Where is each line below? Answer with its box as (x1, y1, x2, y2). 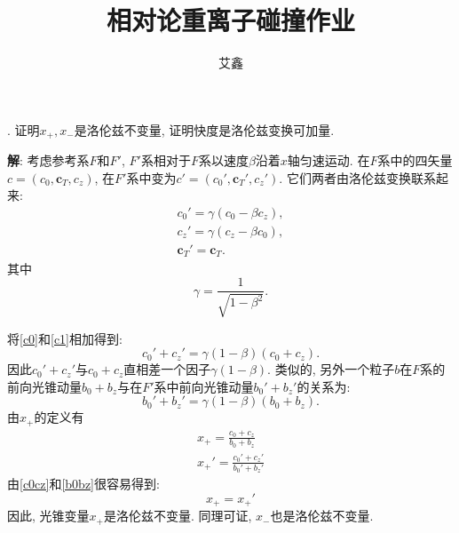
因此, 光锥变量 (7, 506, 90, 525)
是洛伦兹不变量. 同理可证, (103, 506, 252, 525)
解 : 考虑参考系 (7, 151, 90, 170)
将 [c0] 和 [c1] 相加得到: (7, 329, 123, 347)
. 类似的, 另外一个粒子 (267, 360, 395, 378)
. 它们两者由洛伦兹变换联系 (279, 168, 436, 187)
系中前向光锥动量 (154, 377, 254, 395)
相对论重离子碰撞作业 (106, 2, 355, 38)
